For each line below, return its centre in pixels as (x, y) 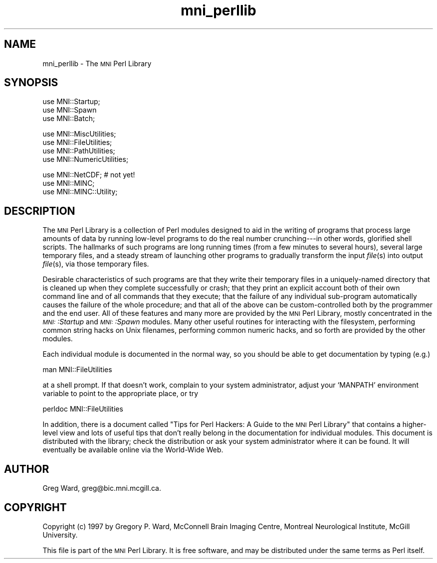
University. (60, 535)
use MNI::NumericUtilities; (86, 159)
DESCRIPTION (40, 211)
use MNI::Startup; (71, 102)
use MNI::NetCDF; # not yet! (89, 175)
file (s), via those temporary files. (96, 264)
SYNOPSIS (31, 83)
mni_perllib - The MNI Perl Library (97, 63)
